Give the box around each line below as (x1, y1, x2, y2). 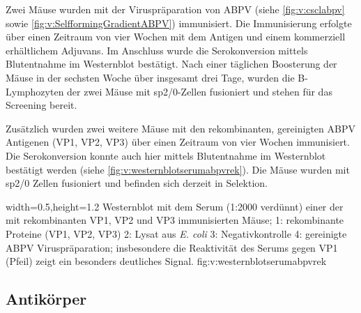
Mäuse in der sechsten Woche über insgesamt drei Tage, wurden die (6, 70, 295, 84)
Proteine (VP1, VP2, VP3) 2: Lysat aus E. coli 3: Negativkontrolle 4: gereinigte (6, 226, 347, 241)
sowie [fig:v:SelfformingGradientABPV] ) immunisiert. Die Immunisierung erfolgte (6, 15, 352, 30)
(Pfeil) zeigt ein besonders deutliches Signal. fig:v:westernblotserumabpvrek (6, 254, 327, 268)
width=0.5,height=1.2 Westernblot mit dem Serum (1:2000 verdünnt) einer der (6, 199, 344, 213)
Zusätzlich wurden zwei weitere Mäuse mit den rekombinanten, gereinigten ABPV (6, 121, 355, 135)
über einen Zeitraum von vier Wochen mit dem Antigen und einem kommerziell (6, 29, 346, 44)
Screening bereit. (6, 98, 77, 112)
